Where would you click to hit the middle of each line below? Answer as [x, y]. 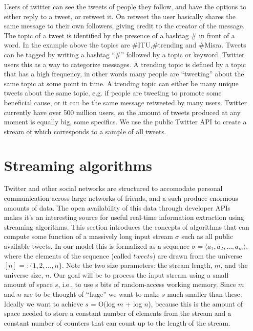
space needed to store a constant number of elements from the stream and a [118, 313]
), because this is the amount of [196, 303]
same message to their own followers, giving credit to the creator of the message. [124, 26]
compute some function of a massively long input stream [89, 236]
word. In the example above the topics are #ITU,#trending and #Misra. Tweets [125, 45]
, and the [234, 265]
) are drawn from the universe [197, 255]
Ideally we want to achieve [43, 303]
